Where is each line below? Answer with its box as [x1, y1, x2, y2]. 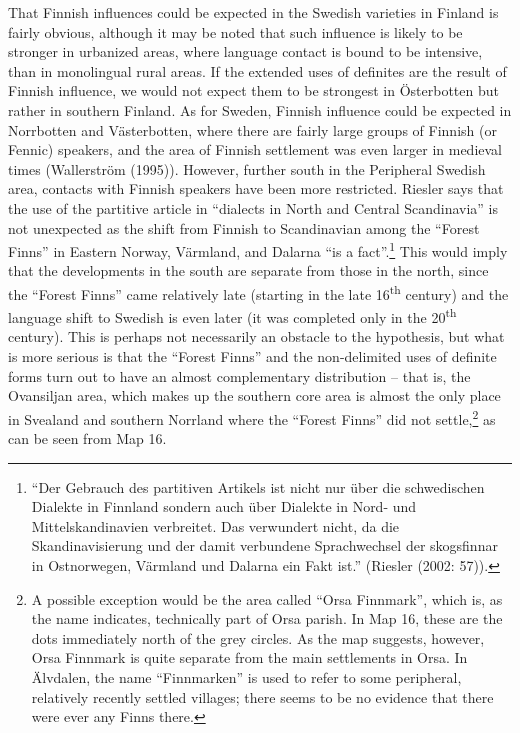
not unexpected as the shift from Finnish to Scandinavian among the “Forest [8, 217, 480, 238]
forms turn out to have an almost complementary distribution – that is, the [8, 365, 471, 386]
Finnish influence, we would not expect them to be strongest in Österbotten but [8, 80, 499, 101]
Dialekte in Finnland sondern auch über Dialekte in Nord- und [31, 496, 417, 517]
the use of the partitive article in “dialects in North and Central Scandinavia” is [8, 197, 499, 218]
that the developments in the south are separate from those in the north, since [8, 260, 489, 281]
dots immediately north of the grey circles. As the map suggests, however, [31, 627, 485, 648]
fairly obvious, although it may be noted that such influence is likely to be [8, 21, 463, 42]
